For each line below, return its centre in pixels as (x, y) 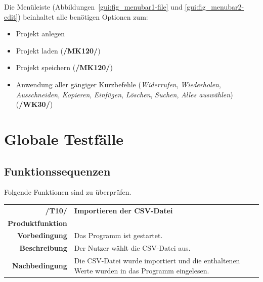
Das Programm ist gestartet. (118, 235)
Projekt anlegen (40, 34)
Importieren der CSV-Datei (123, 210)
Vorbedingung (42, 235)
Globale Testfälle (64, 138)
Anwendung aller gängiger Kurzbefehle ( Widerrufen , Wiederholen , (118, 84)
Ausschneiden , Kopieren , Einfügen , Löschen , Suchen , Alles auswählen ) (124, 94)
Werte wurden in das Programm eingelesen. (142, 270)
